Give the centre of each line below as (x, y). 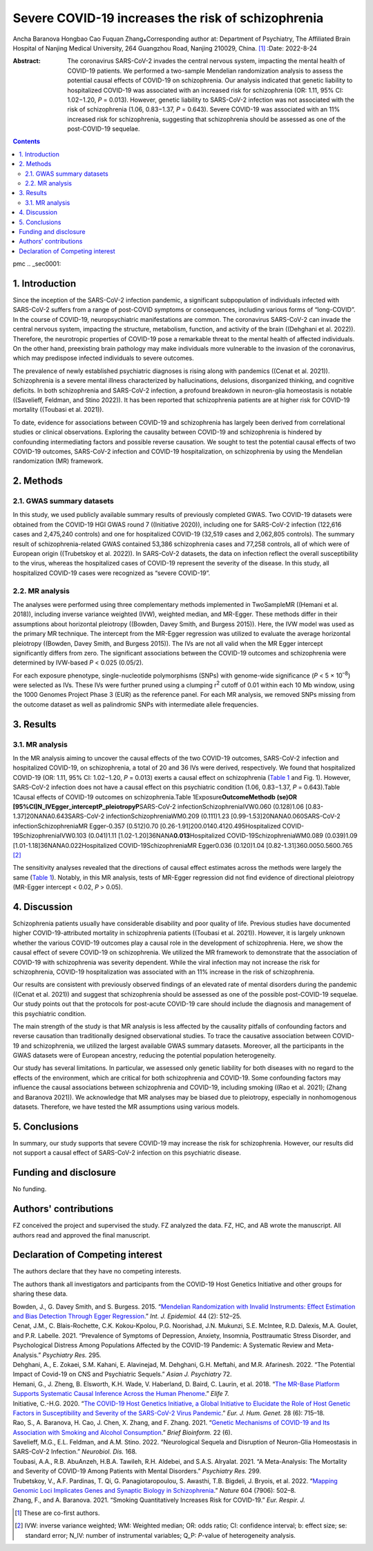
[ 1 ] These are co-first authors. (57, 1513)
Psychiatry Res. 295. (72, 1355)
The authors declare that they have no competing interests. (97, 1271)
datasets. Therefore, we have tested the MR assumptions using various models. (126, 1107)
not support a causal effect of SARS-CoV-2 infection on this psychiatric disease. (127, 1153)
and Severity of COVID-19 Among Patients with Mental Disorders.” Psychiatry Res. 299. (137, 1471)
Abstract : (27, 61)
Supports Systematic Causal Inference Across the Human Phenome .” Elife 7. (121, 1394)
